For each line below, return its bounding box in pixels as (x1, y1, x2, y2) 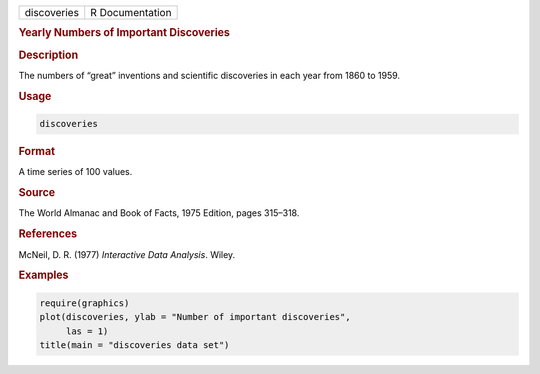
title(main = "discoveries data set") (39, 339, 230, 350)
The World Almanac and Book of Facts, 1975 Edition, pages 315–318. (18, 207, 300, 219)
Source (18, 186, 56, 200)
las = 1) (65, 325, 109, 337)
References (18, 227, 78, 241)
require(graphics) (39, 297, 130, 309)
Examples (18, 268, 69, 282)
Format (18, 145, 55, 159)
